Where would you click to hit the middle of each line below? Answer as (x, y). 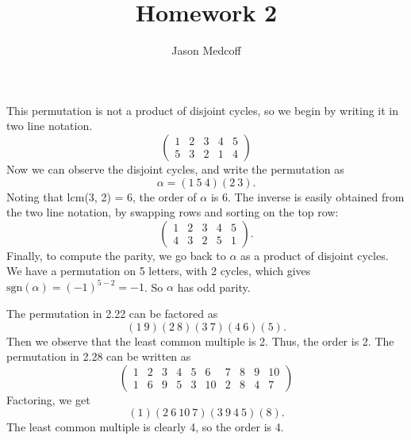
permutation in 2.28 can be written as (99, 356)
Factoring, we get (48, 399)
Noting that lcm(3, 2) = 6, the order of (102, 196)
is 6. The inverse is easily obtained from (307, 196)
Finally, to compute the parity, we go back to (116, 255)
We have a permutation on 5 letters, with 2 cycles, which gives (159, 271)
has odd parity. (214, 287)
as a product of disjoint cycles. (315, 255)
